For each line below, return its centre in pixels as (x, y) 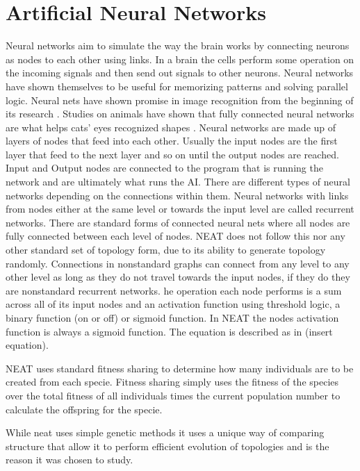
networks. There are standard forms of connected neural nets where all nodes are (178, 222)
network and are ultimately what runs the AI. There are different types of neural (178, 182)
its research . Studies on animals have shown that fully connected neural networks (180, 114)
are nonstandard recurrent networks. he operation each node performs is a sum (174, 290)
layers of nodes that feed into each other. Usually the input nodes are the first (172, 141)
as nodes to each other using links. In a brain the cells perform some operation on (180, 59)
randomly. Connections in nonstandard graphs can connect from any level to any (178, 263)
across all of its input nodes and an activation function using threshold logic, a (173, 304)
